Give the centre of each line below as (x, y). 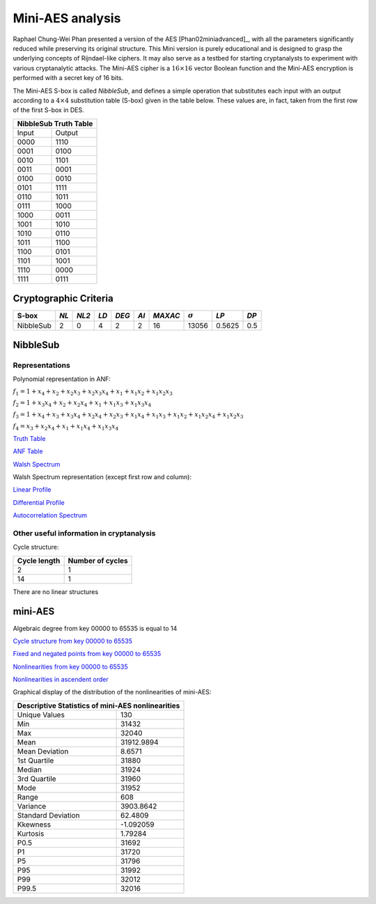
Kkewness (34, 824)
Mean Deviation (43, 751)
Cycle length (39, 561)
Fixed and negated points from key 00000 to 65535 (87, 654)
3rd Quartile (37, 779)
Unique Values (41, 715)
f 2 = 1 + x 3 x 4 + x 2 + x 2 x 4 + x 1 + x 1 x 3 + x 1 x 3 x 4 (82, 404)
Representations (42, 365)
